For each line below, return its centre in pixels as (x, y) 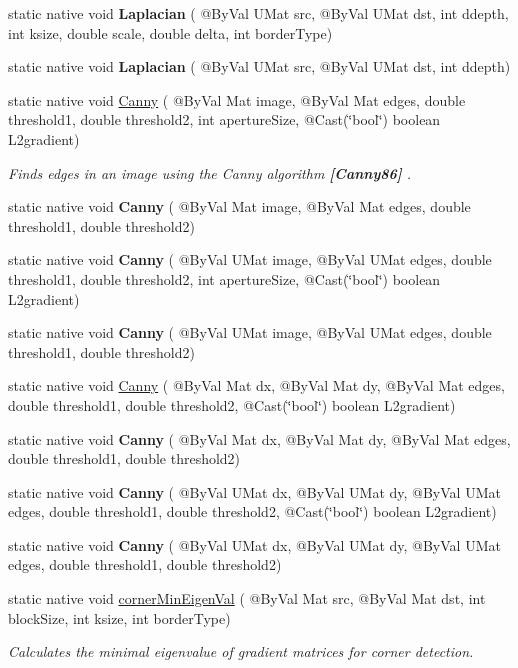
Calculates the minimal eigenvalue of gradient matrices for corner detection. (241, 651)
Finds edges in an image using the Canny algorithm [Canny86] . (210, 172)
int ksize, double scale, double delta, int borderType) (170, 32)
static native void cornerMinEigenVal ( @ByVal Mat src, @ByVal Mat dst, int (247, 598)
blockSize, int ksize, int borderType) (119, 617)
